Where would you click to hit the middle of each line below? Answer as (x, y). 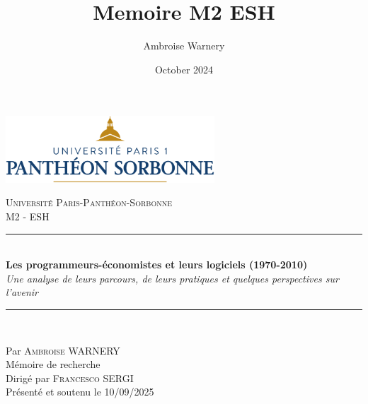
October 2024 (184, 69)
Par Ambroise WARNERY (63, 350)
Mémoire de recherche (53, 364)
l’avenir (22, 292)
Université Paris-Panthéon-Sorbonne (89, 202)
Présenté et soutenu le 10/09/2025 (80, 392)
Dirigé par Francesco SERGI (70, 378)
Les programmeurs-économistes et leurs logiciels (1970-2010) (157, 265)
